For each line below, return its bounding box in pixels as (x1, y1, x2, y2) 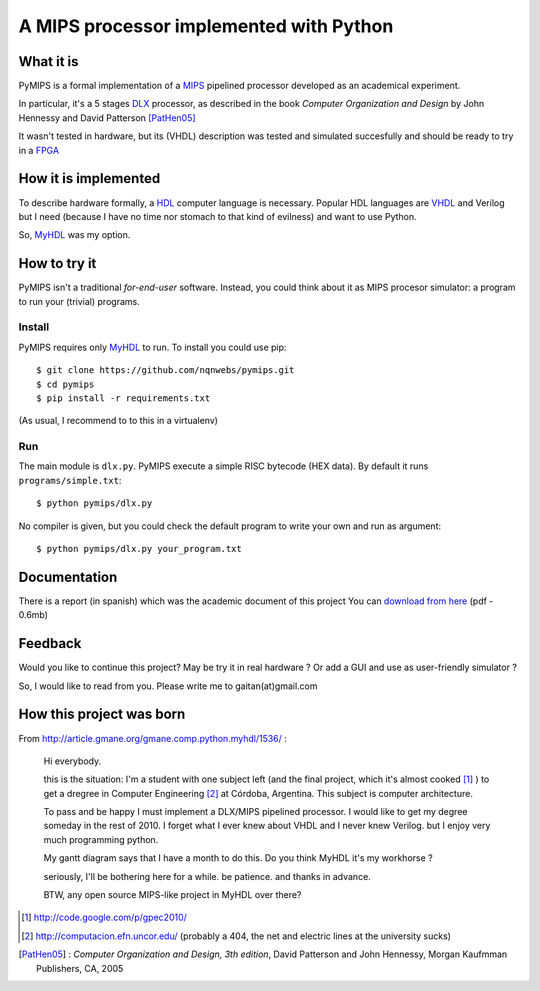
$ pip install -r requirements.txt (36, 392, 211, 404)
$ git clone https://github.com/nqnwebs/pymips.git (36, 365, 295, 376)
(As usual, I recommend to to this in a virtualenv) (18, 415, 219, 427)
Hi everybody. (43, 755, 102, 767)
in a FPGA (18, 144, 60, 156)
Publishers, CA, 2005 (36, 962, 124, 974)
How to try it (18, 255, 97, 272)
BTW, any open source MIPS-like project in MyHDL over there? (43, 889, 302, 901)
